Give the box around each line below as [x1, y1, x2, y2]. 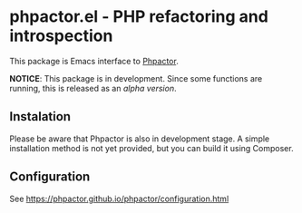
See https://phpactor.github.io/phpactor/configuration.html [9, 193, 229, 204]
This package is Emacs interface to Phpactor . [9, 55, 179, 66]
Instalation [9, 109, 71, 124]
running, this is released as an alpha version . [9, 82, 177, 93]
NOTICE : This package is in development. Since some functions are [9, 73, 263, 83]
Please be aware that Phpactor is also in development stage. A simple [9, 133, 270, 144]
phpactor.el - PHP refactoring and [9, 6, 269, 27]
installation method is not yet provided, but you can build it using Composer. [9, 142, 294, 153]
